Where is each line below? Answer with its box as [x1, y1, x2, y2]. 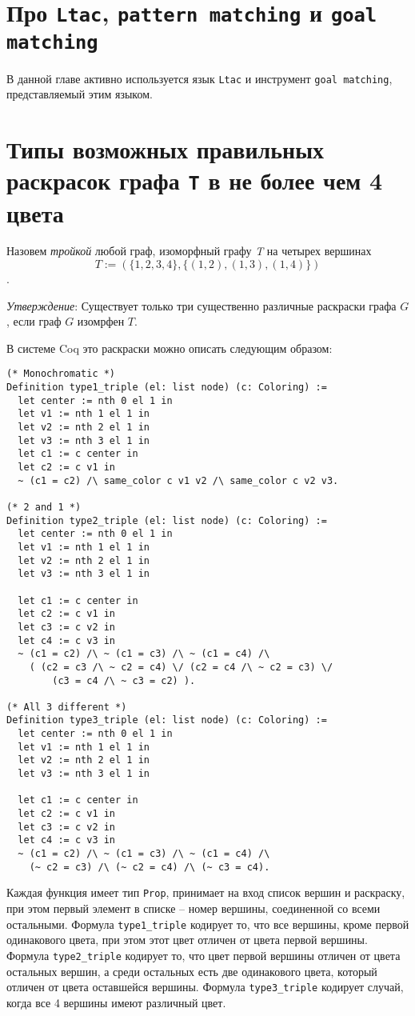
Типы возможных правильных [6, 133, 325, 165]
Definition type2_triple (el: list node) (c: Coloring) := [6, 514, 327, 526]
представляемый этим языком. [6, 86, 153, 102]
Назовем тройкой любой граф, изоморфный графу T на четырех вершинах [6, 242, 372, 259]
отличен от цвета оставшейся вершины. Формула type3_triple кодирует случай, [6, 978, 404, 995]
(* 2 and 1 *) [6, 501, 82, 513]
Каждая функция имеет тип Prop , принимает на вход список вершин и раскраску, [6, 884, 405, 901]
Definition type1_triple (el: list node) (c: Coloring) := [6, 382, 327, 394]
